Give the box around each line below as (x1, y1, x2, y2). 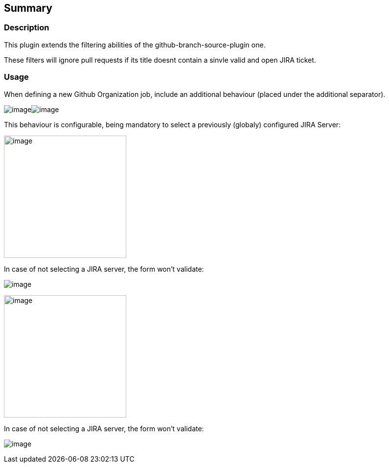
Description (4, 23, 49, 33)
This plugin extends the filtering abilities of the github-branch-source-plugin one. (4, 40, 266, 49)
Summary (4, 2, 52, 14)
